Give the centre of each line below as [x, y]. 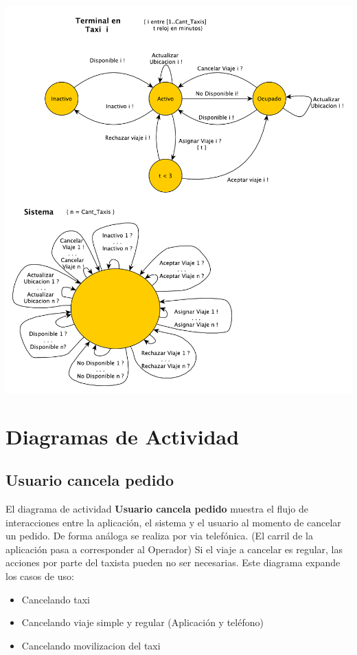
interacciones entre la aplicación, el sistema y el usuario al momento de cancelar [173, 522]
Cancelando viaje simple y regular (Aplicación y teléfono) [142, 622]
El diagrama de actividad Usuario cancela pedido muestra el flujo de [157, 509]
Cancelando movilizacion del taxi [91, 645]
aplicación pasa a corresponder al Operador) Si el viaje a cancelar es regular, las [174, 549]
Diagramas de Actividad [123, 436]
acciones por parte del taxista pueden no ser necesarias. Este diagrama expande [173, 562]
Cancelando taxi [56, 599]
